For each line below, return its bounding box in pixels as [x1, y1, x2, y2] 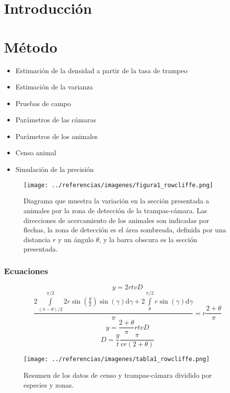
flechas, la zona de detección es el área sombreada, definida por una [24, 225, 226, 235]
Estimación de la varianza [15, 82, 93, 92]
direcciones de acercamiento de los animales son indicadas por [24, 215, 209, 225]
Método [4, 36, 57, 56]
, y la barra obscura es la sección [99, 234, 198, 244]
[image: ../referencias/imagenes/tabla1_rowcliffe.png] [24, 356, 210, 363]
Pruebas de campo [15, 98, 71, 108]
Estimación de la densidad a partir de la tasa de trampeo [15, 65, 187, 75]
